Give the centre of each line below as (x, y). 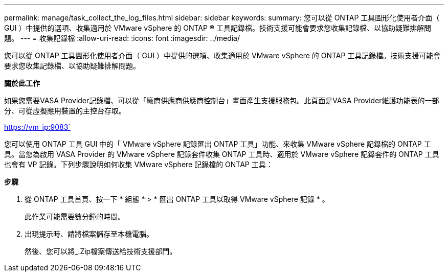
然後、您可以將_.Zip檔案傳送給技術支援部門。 (101, 251)
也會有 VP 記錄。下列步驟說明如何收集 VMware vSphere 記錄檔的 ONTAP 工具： (139, 164)
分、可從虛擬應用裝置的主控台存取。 (65, 111)
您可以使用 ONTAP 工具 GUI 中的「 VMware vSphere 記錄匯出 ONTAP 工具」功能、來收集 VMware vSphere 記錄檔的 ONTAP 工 (218, 144)
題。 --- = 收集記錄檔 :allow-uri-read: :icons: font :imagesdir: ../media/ (122, 38)
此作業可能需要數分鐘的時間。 (75, 216)
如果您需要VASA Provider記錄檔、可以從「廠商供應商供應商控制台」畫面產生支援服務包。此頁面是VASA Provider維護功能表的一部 (222, 100)
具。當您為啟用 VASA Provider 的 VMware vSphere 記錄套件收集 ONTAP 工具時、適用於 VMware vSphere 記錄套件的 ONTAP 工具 (222, 154)
